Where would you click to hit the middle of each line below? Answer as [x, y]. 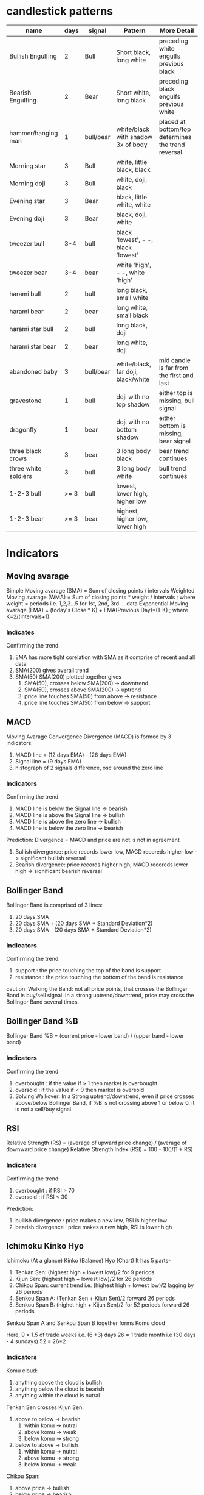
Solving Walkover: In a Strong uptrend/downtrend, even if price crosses [104, 1096]
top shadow [133, 404]
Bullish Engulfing [33, 56]
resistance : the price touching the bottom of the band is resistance [99, 977]
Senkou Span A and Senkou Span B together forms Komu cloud [86, 1323]
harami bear [26, 311]
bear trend [174, 451]
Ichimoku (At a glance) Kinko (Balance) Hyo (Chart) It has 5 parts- [89, 1261]
